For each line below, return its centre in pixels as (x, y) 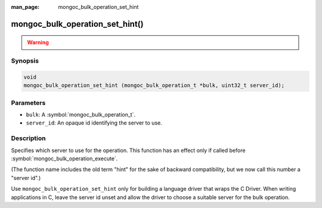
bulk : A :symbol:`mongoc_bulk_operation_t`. (81, 115)
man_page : (25, 7)
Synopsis (25, 61)
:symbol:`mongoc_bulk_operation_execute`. (64, 159)
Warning (38, 42)
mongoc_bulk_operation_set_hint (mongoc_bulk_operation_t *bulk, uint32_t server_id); (154, 86)
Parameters (28, 103)
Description (28, 138)
